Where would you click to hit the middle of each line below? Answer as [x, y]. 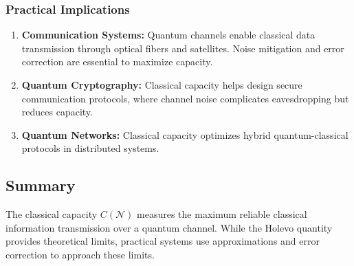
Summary [41, 185]
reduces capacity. [57, 112]
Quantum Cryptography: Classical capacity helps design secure [162, 85]
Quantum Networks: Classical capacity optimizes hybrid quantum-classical [185, 134]
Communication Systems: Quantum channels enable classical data [168, 35]
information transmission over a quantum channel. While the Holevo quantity [169, 227]
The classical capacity [52, 214]
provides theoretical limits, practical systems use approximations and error [163, 241]
